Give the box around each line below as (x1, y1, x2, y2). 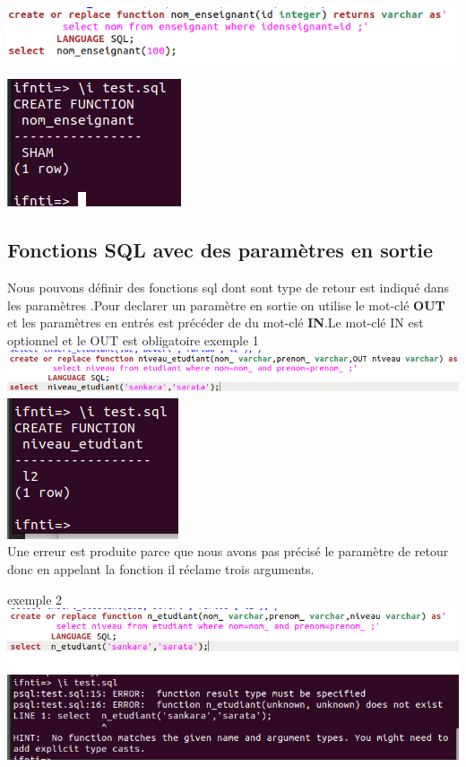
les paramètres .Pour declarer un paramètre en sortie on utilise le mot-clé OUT (7, 295, 445, 314)
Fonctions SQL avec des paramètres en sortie (7, 236, 434, 264)
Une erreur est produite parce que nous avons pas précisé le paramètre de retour (7, 542, 449, 561)
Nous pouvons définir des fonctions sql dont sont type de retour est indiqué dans (7, 278, 450, 297)
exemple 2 (7, 589, 63, 608)
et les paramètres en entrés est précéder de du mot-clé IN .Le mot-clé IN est (7, 313, 424, 332)
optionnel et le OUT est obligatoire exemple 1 (7, 331, 259, 350)
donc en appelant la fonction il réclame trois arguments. (7, 560, 315, 579)
